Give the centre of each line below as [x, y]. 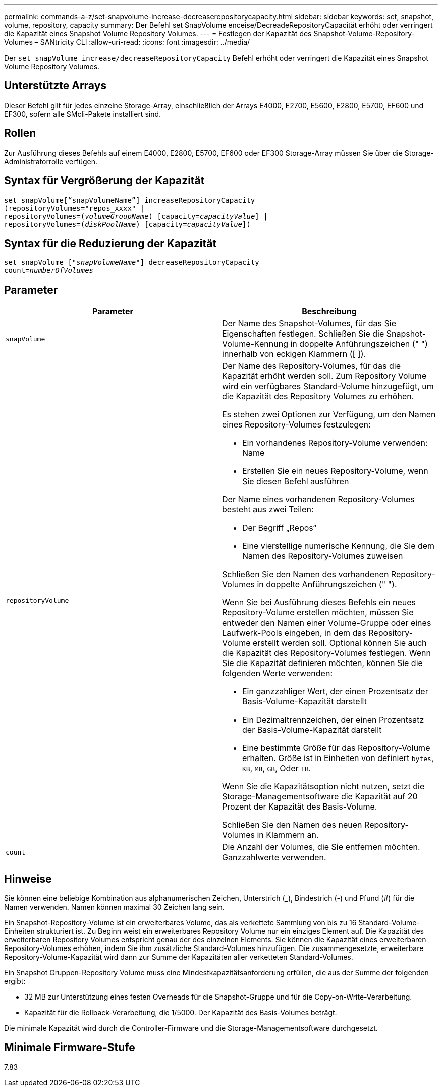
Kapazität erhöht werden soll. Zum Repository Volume [324, 376]
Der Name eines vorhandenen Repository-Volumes [318, 500]
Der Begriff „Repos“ [279, 528]
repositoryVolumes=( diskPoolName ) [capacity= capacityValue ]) [127, 224]
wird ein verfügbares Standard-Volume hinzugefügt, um [328, 386]
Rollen [20, 133]
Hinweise [28, 879]
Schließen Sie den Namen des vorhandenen [306, 574]
